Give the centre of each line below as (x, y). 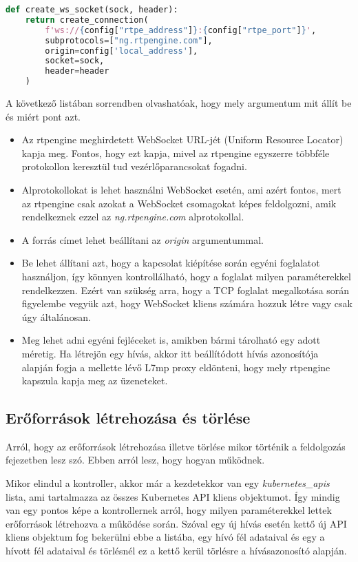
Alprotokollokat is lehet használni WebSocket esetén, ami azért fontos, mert (181, 189)
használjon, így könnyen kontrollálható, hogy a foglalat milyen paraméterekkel (186, 276)
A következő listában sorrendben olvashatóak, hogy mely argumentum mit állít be (179, 103)
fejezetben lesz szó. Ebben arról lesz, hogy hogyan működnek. (135, 460)
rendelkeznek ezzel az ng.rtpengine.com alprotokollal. (133, 217)
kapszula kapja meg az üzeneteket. (95, 381)
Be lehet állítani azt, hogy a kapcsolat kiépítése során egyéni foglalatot (171, 263)
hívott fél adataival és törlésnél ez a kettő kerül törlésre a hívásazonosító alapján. (176, 551)
